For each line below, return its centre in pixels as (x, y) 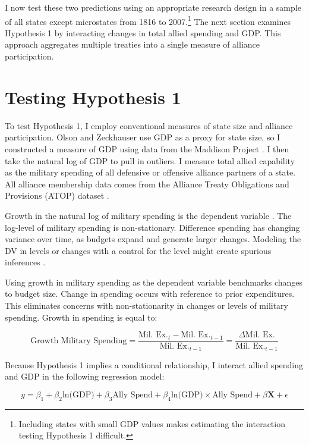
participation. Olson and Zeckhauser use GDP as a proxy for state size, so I (143, 137)
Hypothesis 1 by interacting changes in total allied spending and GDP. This (143, 32)
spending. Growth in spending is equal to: (81, 317)
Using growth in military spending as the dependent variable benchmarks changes (154, 282)
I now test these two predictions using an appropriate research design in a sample (153, 7)
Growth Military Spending (79, 341)
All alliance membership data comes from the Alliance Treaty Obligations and (147, 184)
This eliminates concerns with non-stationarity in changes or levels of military (146, 305)
